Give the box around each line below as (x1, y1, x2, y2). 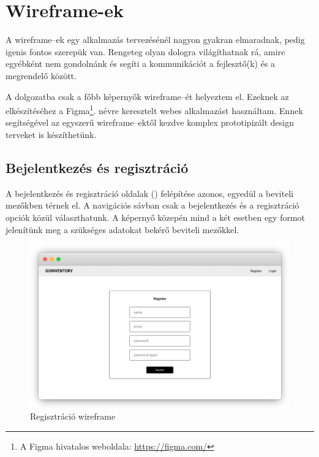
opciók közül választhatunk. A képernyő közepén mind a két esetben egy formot (6, 210, 306, 223)
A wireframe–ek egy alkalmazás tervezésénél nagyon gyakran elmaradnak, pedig (6, 33, 305, 46)
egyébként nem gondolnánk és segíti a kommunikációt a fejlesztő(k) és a (6, 57, 276, 70)
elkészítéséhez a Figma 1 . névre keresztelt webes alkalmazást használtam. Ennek (6, 102, 303, 117)
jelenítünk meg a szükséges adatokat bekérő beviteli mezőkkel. (6, 223, 239, 236)
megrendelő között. (6, 69, 77, 82)
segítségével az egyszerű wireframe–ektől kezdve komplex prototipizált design (6, 116, 294, 129)
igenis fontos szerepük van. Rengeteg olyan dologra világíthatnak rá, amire (6, 45, 285, 58)
